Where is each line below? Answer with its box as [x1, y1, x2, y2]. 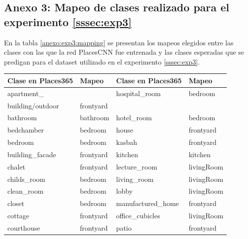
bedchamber [7, 125, 44, 135]
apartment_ [7, 88, 44, 98]
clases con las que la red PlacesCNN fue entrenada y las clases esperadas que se [4, 47, 245, 57]
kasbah [116, 137, 138, 147]
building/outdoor [7, 100, 59, 110]
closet [7, 198, 25, 208]
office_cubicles [116, 210, 160, 221]
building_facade [7, 149, 56, 159]
